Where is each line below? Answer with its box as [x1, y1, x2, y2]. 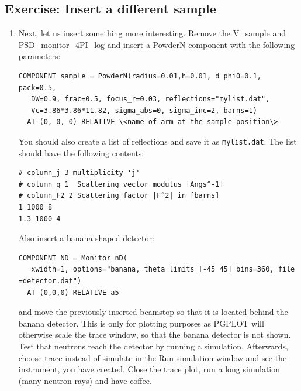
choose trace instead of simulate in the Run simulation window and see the [18, 351, 287, 363]
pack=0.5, [18, 83, 57, 92]
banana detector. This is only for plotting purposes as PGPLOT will [18, 317, 264, 329]
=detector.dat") [18, 276, 82, 285]
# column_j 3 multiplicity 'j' [18, 169, 140, 177]
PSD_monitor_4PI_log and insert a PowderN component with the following [18, 38, 295, 50]
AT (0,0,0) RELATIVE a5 [27, 288, 119, 297]
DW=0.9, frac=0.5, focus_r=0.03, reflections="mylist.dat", [31, 95, 270, 104]
